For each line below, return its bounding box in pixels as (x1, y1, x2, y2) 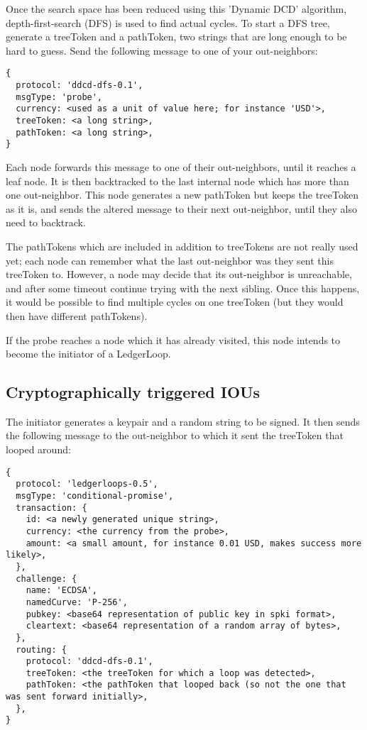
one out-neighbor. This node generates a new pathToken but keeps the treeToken (6, 187, 358, 202)
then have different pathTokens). (6, 308, 148, 323)
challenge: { (16, 573, 77, 584)
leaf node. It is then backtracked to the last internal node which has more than (6, 173, 349, 188)
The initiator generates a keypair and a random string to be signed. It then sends (6, 414, 360, 428)
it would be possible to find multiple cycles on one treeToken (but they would (6, 294, 344, 309)
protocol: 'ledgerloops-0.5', (16, 479, 158, 490)
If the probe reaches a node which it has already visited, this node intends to (6, 332, 341, 347)
